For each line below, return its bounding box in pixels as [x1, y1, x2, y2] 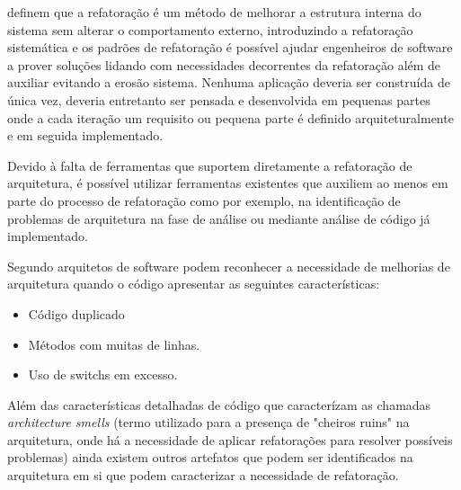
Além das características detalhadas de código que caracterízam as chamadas [7, 395, 431, 414]
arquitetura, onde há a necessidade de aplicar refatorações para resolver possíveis [7, 430, 453, 449]
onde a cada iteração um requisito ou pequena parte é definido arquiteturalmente [7, 108, 454, 127]
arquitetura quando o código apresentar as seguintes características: [7, 274, 380, 293]
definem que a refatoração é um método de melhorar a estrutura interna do [7, 3, 421, 21]
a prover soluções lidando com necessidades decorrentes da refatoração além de [7, 55, 441, 74]
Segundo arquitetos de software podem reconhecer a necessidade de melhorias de [7, 256, 450, 275]
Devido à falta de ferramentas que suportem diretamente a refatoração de [7, 156, 412, 174]
